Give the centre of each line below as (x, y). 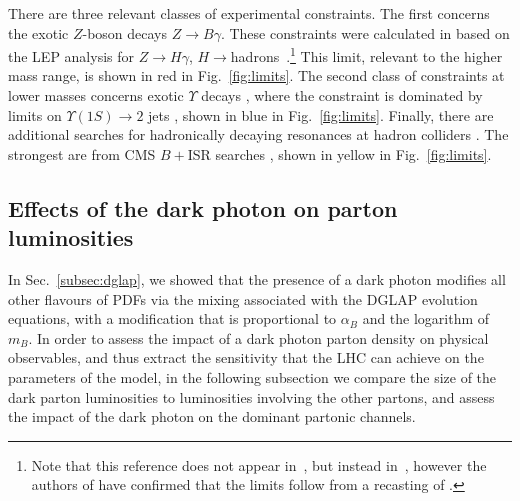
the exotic (38, 32)
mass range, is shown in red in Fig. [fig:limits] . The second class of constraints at (256, 75)
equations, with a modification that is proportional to (172, 318)
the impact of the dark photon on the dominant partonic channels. (212, 416)
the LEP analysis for (71, 55)
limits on (35, 114)
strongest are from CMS (82, 153)
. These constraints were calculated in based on (365, 32)
